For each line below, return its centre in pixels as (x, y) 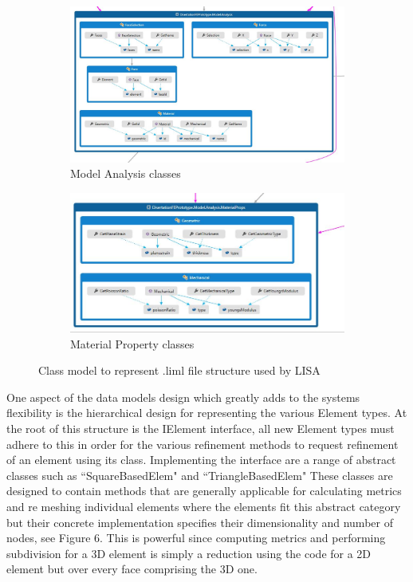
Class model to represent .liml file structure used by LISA (179, 370)
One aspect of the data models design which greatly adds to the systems (183, 397)
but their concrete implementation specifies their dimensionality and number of (200, 522)
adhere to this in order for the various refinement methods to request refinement (203, 444)
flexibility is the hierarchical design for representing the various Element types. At (207, 413)
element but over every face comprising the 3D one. (132, 569)
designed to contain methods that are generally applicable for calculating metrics (204, 491)
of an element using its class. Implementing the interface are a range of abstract (201, 460)
